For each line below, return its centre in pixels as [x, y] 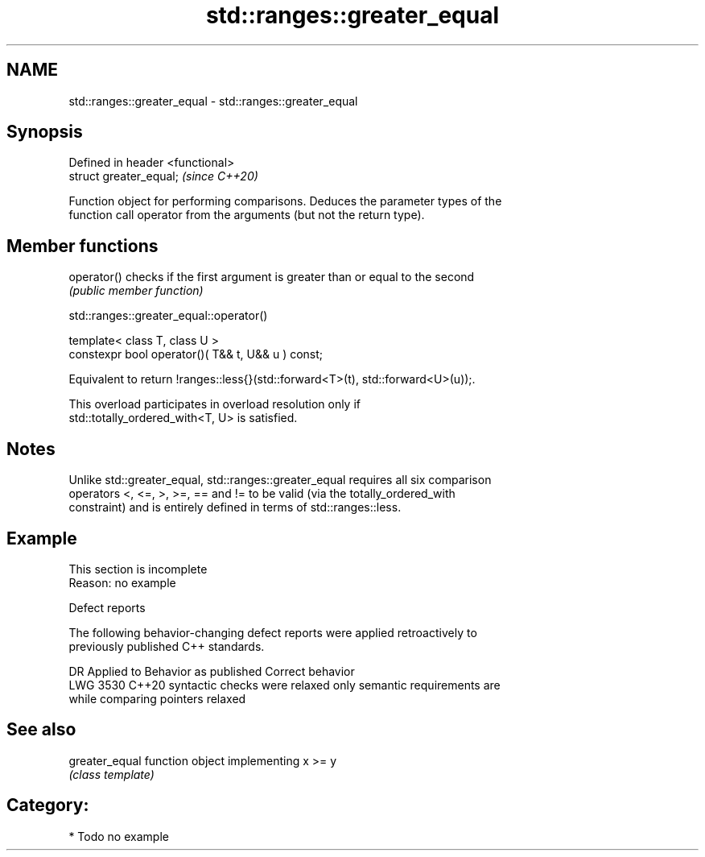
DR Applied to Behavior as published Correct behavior [212, 671]
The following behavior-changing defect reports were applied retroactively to [273, 632]
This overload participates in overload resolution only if [214, 404]
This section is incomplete [138, 569]
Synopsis [45, 132]
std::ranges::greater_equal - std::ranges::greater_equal [213, 101]
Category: [48, 805]
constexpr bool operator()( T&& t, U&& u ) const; [196, 354]
